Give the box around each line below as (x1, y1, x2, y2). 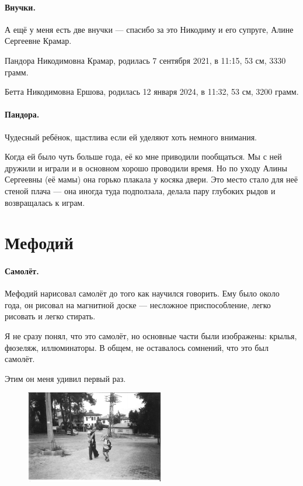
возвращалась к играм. (5, 196, 85, 208)
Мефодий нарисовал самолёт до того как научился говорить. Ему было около (5, 287, 280, 299)
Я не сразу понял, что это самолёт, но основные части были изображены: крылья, (5, 330, 297, 342)
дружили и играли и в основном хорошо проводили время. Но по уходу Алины (5, 161, 287, 174)
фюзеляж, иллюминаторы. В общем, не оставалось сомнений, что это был (5, 341, 269, 353)
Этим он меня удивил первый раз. (5, 372, 126, 384)
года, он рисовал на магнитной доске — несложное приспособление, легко (5, 298, 271, 311)
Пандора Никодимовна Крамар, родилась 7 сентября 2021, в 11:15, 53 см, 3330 (5, 54, 286, 66)
